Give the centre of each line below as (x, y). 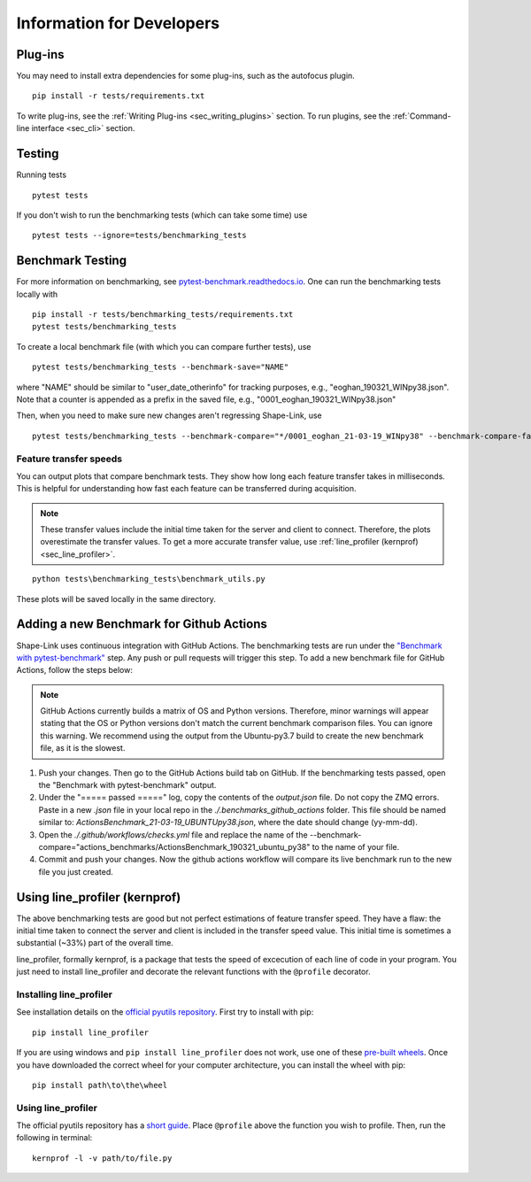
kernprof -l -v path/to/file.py (102, 1158)
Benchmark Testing (72, 261)
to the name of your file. (356, 846)
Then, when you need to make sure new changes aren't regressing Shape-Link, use (169, 415)
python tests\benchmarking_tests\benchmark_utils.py (149, 579)
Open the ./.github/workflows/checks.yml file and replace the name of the (173, 834)
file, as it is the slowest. (83, 748)
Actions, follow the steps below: (74, 670)
